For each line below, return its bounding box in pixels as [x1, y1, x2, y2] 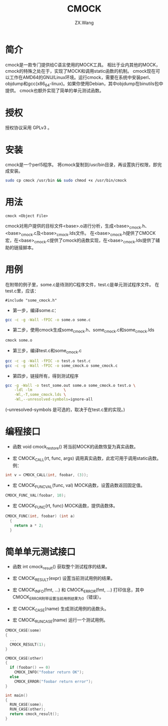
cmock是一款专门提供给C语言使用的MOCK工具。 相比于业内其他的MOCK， [5, 61, 160, 68]
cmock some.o [5, 338, 33, 343]
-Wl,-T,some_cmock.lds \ [14, 392, 66, 397]
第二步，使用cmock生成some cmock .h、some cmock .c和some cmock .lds [12, 327, 154, 334]
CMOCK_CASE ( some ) [5, 628, 42, 633]
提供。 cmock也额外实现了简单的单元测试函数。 [5, 87, 104, 93]
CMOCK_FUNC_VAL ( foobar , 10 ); [5, 493, 66, 498]
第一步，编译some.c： [12, 307, 59, 313]
